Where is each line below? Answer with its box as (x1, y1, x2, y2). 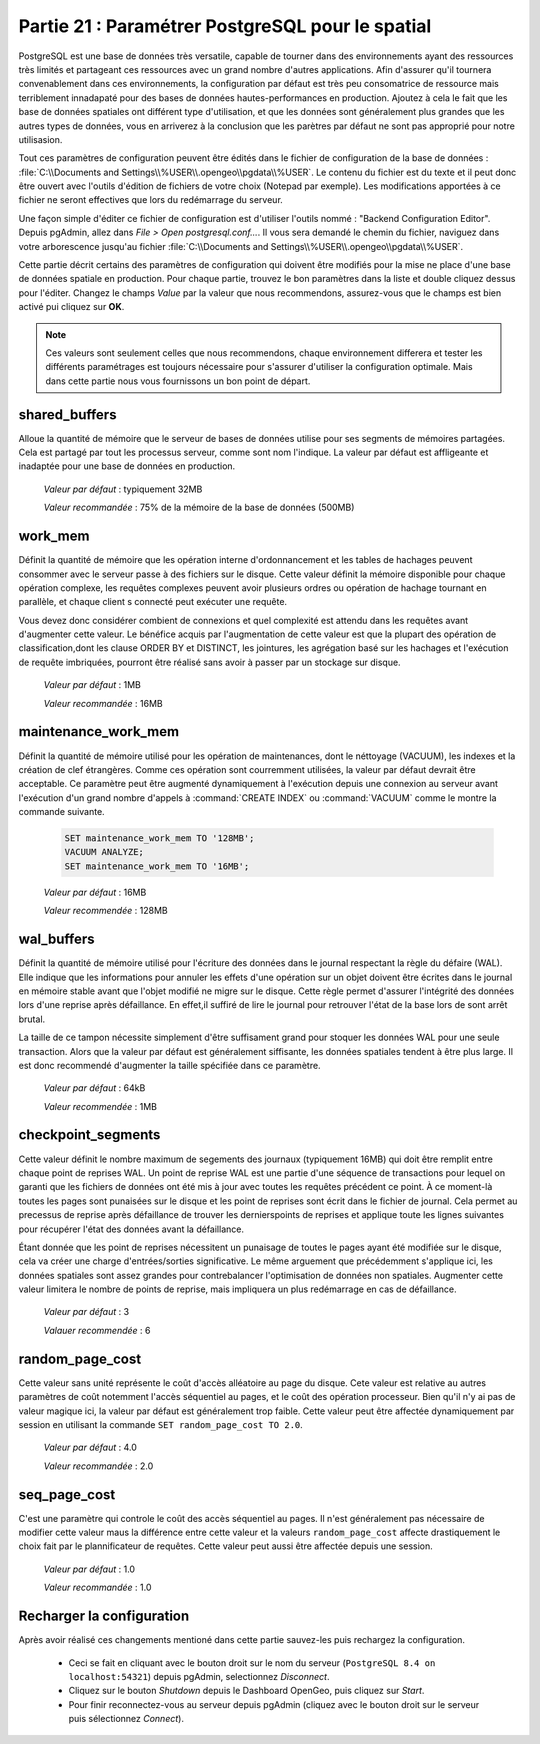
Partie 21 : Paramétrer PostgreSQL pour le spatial (18, 15, 432, 37)
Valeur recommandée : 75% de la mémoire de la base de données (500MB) (43, 501, 355, 514)
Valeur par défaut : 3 (43, 1306, 130, 1318)
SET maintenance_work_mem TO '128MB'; (64, 833, 255, 844)
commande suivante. (18, 806, 105, 818)
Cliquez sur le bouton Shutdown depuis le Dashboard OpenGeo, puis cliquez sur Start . (68, 1685, 425, 1697)
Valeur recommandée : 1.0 (43, 1581, 152, 1594)
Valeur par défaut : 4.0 (43, 1441, 137, 1454)
